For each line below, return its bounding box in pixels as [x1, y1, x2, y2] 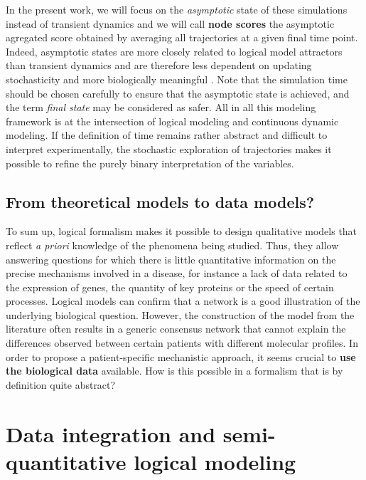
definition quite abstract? [6, 377, 116, 392]
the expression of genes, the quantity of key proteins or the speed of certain [6, 279, 334, 294]
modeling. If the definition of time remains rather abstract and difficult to [6, 127, 328, 142]
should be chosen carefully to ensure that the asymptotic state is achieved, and [6, 85, 350, 100]
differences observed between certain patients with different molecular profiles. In [6, 335, 358, 350]
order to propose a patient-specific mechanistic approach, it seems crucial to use [6, 349, 356, 364]
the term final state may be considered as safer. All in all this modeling [6, 100, 316, 115]
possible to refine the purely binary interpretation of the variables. [6, 155, 294, 170]
